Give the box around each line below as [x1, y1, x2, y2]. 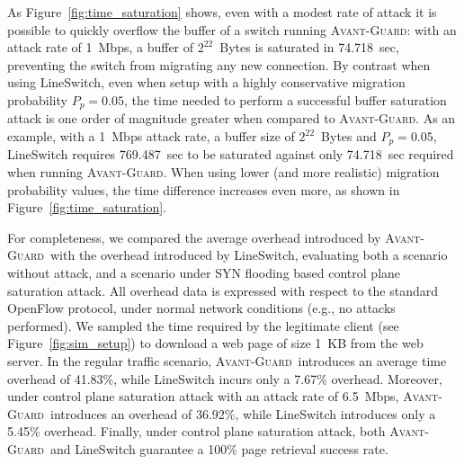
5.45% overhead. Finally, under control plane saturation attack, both [7, 422, 386, 441]
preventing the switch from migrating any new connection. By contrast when [7, 55, 431, 74]
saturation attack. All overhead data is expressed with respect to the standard [7, 281, 438, 299]
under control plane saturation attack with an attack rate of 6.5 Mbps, [7, 387, 399, 406]
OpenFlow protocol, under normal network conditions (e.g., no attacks [7, 299, 396, 317]
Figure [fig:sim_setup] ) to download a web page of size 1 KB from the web [7, 334, 424, 352]
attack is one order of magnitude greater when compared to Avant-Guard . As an [7, 109, 456, 128]
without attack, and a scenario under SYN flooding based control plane [7, 263, 401, 282]
